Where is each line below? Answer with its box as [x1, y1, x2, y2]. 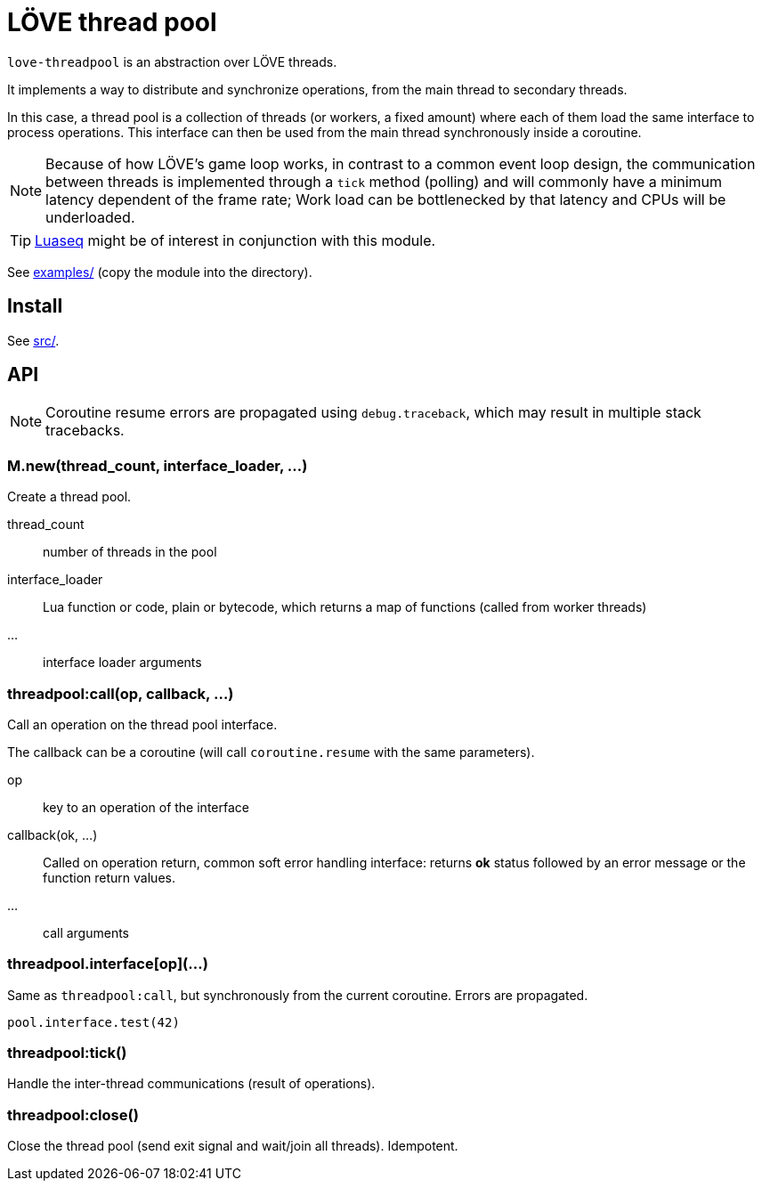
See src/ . [7, 332, 60, 348]
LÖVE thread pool [7, 7, 217, 37]
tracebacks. [45, 421, 125, 440]
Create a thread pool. [7, 489, 132, 505]
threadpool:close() [7, 1105, 139, 1124]
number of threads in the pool [43, 544, 217, 560]
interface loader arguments [43, 655, 202, 671]
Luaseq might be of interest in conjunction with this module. [35, 231, 436, 249]
